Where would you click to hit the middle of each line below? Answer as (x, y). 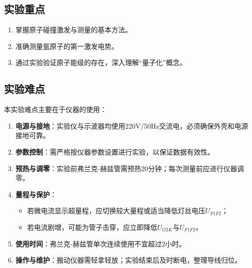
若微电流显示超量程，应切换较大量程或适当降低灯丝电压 (116, 211)
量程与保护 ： (36, 194)
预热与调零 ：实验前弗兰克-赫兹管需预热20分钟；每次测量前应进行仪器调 (130, 168)
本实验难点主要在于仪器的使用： (55, 109)
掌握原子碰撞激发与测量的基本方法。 (74, 30)
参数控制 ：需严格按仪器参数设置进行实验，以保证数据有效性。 (115, 151)
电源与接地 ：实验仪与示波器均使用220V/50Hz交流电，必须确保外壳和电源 (132, 125)
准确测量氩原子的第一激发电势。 (67, 46)
